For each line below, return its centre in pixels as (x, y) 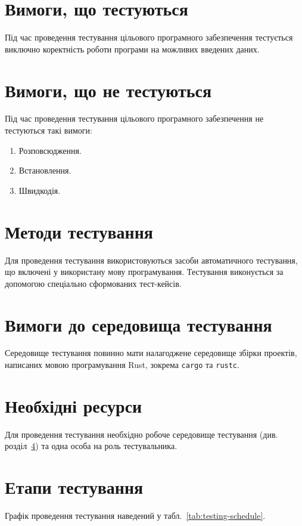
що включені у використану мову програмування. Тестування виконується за (144, 272)
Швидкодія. (40, 190)
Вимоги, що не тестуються (108, 90)
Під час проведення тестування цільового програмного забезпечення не (134, 118)
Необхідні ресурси (74, 405)
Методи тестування (79, 231)
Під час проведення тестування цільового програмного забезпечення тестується (149, 37)
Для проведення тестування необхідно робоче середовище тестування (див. (141, 434)
